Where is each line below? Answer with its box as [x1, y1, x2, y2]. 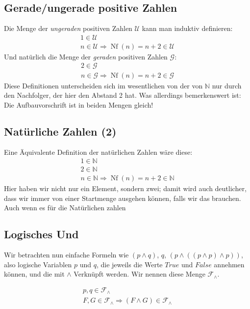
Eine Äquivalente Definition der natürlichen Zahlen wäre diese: [4, 146, 193, 157]
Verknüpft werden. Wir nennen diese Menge [74, 269, 205, 279]
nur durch [212, 80, 242, 90]
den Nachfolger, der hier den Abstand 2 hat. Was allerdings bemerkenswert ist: [4, 90, 241, 100]
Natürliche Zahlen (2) [4, 123, 117, 139]
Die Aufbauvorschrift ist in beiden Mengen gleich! [4, 99, 153, 110]
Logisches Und [4, 226, 79, 242]
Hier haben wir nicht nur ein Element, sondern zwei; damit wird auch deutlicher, [4, 183, 247, 194]
